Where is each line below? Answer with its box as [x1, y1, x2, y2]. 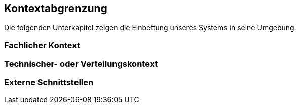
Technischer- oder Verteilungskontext [4, 59, 158, 69]
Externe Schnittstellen [4, 77, 94, 87]
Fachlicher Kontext [4, 40, 80, 50]
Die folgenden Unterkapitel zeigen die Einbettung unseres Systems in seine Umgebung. [4, 23, 296, 32]
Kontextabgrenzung [4, 2, 107, 15]
